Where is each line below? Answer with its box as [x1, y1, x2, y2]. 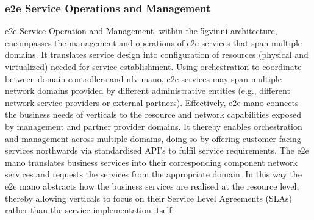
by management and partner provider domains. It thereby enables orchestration [5, 119, 302, 132]
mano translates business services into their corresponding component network [5, 155, 298, 168]
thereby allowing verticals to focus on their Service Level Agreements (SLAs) [5, 191, 293, 204]
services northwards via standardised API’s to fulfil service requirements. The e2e [5, 144, 309, 157]
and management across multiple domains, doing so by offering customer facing [5, 132, 301, 144]
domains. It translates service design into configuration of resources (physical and [5, 48, 309, 61]
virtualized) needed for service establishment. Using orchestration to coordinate [5, 60, 302, 73]
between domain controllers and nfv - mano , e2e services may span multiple [5, 72, 282, 85]
